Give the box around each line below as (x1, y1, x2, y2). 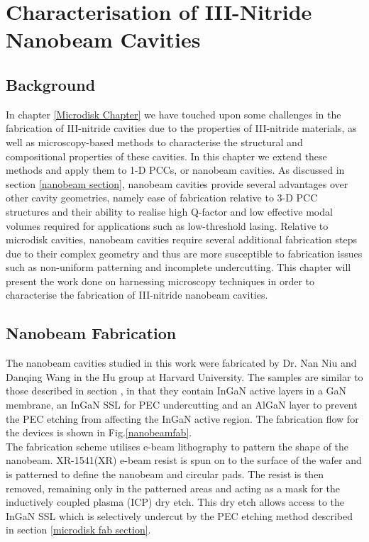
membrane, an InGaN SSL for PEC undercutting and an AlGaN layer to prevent (6, 397, 358, 412)
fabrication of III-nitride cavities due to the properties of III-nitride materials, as (6, 121, 357, 135)
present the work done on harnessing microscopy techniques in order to (6, 273, 314, 288)
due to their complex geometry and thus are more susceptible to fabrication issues (6, 245, 363, 260)
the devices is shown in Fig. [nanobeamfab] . (6, 425, 192, 440)
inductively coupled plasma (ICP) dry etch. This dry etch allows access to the (6, 494, 345, 509)
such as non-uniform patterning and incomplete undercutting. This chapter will (6, 260, 351, 275)
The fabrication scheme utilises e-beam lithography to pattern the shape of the (6, 438, 349, 453)
